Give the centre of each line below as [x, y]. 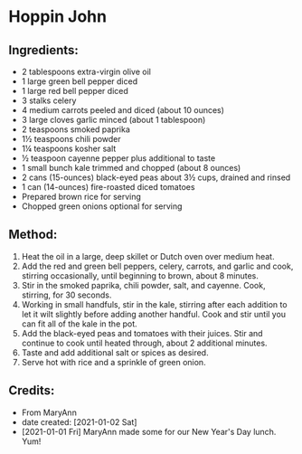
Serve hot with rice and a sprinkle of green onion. [113, 362]
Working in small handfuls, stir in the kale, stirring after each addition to [154, 304]
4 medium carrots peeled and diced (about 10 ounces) [123, 110]
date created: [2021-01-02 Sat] [79, 421]
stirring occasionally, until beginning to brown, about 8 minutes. [140, 275]
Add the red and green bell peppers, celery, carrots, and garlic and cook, [157, 266]
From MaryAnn [49, 412]
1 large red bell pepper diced [75, 91]
